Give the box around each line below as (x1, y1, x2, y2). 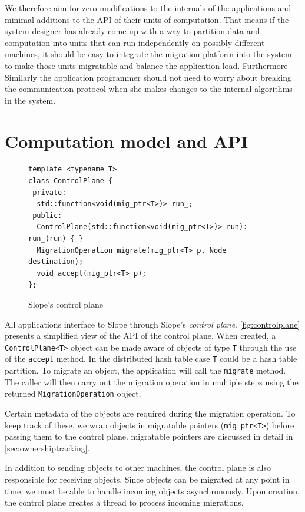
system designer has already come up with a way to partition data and (5, 25, 260, 37)
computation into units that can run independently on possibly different (5, 36, 265, 48)
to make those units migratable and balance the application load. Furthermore (5, 59, 288, 71)
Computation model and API (5, 128, 248, 153)
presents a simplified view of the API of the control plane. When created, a (5, 329, 276, 342)
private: (32, 188, 67, 197)
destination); (28, 257, 84, 266)
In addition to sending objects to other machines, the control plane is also (5, 461, 271, 474)
